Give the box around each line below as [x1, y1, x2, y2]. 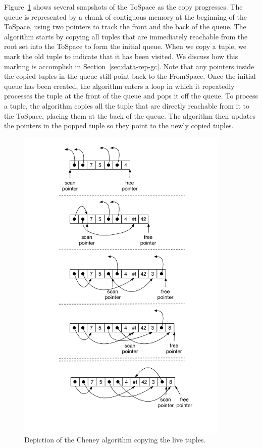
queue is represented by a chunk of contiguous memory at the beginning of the [4, 11, 247, 22]
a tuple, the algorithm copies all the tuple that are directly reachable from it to [4, 100, 249, 111]
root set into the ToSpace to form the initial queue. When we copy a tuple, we [4, 41, 247, 52]
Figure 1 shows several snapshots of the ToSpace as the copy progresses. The [4, 2, 243, 12]
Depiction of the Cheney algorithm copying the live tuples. [24, 434, 206, 445]
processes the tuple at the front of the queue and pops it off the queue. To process [4, 90, 258, 101]
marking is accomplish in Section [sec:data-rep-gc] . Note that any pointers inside [4, 61, 254, 71]
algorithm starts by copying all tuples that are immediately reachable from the [4, 31, 248, 41]
